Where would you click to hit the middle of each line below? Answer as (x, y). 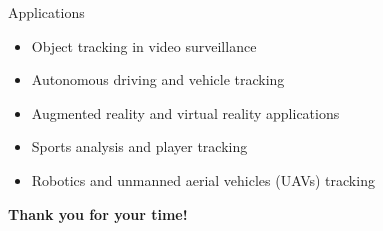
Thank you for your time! (98, 213)
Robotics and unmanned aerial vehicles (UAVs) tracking (203, 179)
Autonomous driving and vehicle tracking (158, 79)
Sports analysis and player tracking (139, 146)
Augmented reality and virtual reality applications (185, 112)
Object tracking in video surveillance (144, 45)
